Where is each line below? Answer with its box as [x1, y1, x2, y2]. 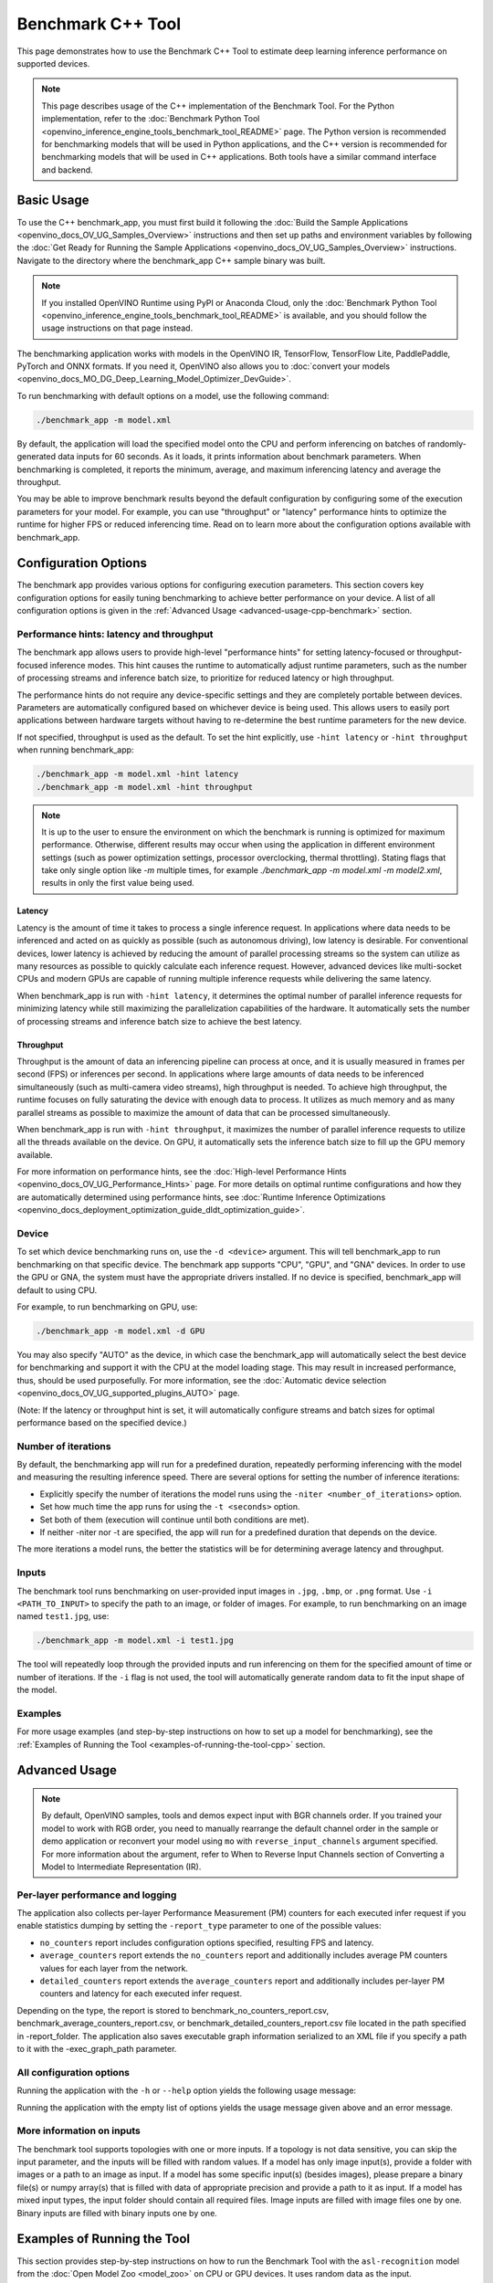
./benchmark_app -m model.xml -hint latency [36, 769, 239, 780]
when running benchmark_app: [16, 744, 134, 755]
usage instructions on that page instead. [41, 322, 194, 333]
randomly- [427, 438, 467, 449]
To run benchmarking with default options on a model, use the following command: [16, 390, 330, 401]
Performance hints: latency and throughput [16, 628, 214, 641]
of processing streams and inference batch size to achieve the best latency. [16, 1015, 302, 1026]
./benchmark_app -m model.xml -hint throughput [36, 782, 253, 792]
